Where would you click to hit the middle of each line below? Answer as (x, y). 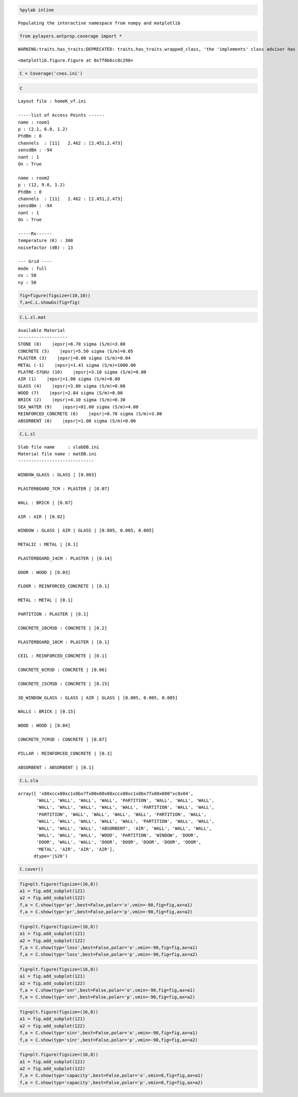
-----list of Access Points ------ (61, 115)
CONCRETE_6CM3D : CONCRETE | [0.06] (63, 670)
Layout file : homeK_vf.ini (52, 101)
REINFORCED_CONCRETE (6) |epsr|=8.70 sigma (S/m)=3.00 (90, 414)
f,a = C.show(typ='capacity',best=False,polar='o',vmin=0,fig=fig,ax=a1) (111, 1076)
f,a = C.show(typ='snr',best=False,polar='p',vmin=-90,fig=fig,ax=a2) (108, 997)
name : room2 (34, 178)
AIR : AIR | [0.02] (42, 517)
